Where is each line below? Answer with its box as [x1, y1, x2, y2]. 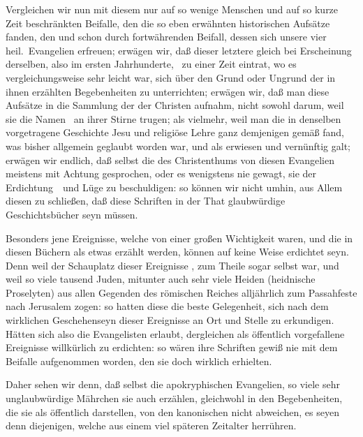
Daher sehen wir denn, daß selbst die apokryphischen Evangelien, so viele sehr [6, 377, 340, 392]
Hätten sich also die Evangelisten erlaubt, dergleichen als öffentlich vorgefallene [6, 326, 345, 341]
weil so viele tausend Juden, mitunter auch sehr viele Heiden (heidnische [6, 272, 316, 286]
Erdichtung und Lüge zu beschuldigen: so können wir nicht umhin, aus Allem [6, 179, 343, 194]
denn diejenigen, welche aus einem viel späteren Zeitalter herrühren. [6, 418, 297, 433]
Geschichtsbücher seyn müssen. [6, 207, 138, 221]
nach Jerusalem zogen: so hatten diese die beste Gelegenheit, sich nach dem [6, 299, 329, 313]
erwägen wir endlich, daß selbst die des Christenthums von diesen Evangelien [6, 152, 334, 167]
